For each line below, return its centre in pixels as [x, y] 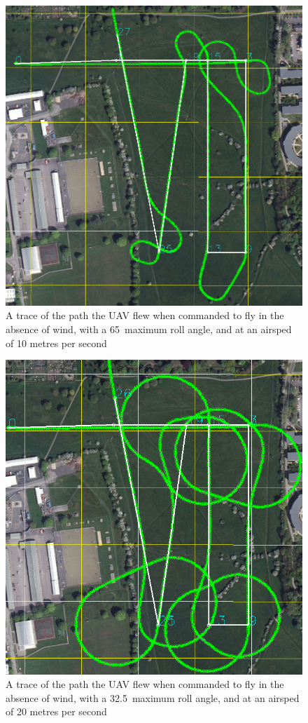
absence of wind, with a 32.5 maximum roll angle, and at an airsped [153, 697]
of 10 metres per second [56, 343]
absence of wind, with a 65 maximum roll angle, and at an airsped [149, 329]
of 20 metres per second [56, 711]
